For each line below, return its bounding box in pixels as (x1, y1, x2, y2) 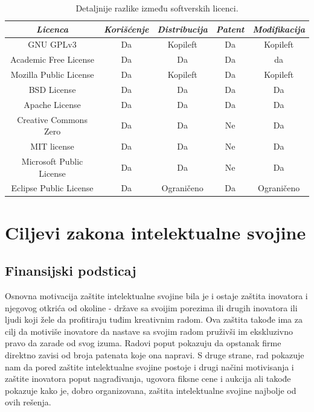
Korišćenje (104, 22, 149, 35)
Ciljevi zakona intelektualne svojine (5, 220, 306, 244)
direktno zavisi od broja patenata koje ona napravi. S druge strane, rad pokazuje (5, 349, 304, 361)
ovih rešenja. (5, 396, 51, 408)
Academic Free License (10, 53, 94, 66)
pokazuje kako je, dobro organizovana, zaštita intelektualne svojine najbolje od (5, 384, 296, 396)
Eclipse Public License (11, 182, 94, 194)
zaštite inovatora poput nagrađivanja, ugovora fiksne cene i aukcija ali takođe (5, 372, 291, 385)
